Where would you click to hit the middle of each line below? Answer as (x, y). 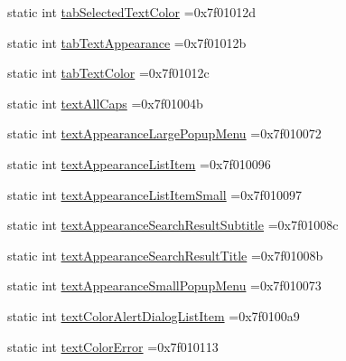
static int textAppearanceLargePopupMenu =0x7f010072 (164, 133)
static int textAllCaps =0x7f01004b (105, 103)
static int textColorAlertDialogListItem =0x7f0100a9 (154, 315)
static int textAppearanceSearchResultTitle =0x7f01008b (165, 255)
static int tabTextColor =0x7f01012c (108, 73)
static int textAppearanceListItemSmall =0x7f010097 (154, 194)
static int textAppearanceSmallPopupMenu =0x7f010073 (164, 285)
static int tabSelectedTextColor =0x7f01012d (132, 12)
